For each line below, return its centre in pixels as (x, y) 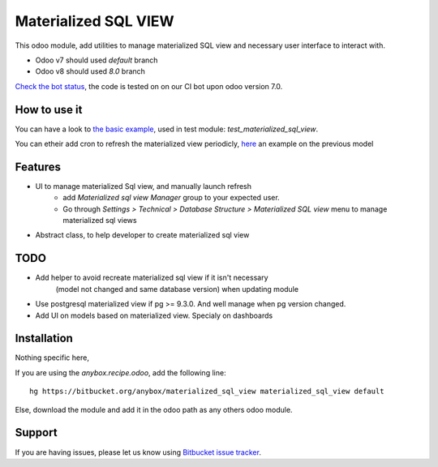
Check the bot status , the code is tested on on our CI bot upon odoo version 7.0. (149, 86)
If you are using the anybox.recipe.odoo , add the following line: (120, 372)
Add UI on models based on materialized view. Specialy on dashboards (154, 315)
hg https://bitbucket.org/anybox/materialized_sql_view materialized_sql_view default (207, 392)
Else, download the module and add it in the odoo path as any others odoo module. (154, 409)
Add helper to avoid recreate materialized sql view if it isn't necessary (152, 278)
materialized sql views (100, 221)
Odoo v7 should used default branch (97, 60)
